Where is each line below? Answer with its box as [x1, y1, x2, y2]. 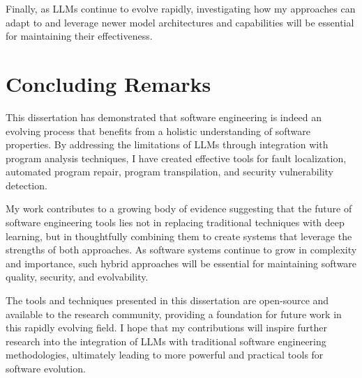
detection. [6, 178, 47, 192]
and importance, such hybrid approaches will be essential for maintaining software [6, 255, 357, 270]
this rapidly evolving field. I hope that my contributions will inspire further [6, 320, 327, 335]
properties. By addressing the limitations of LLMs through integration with [6, 137, 329, 152]
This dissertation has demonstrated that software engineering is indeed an [6, 109, 322, 124]
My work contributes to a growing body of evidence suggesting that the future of [6, 201, 352, 216]
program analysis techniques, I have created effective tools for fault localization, [6, 150, 347, 165]
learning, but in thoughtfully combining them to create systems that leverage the [6, 228, 352, 243]
